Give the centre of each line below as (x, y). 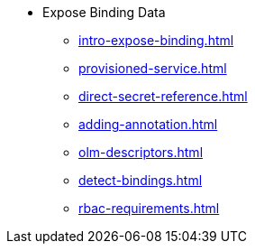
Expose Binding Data (104, 12)
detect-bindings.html (141, 180)
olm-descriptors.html (141, 152)
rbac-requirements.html (149, 208)
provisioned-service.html (153, 68)
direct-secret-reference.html (163, 96)
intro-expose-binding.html (156, 40)
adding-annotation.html (148, 124)
